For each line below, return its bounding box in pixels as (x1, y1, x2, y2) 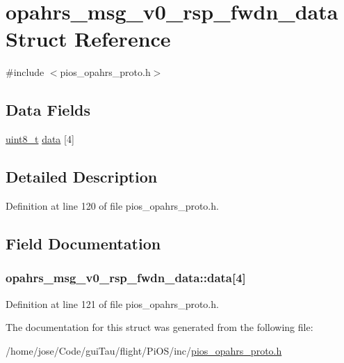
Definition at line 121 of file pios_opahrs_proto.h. (6, 296, 219, 311)
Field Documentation (6, 232, 161, 254)
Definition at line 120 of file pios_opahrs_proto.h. (6, 198, 219, 213)
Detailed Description (6, 166, 158, 187)
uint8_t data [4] (6, 132, 74, 146)
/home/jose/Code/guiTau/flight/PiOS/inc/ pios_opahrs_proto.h (6, 343, 282, 357)
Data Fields (6, 99, 91, 121)
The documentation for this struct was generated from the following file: (6, 320, 313, 334)
